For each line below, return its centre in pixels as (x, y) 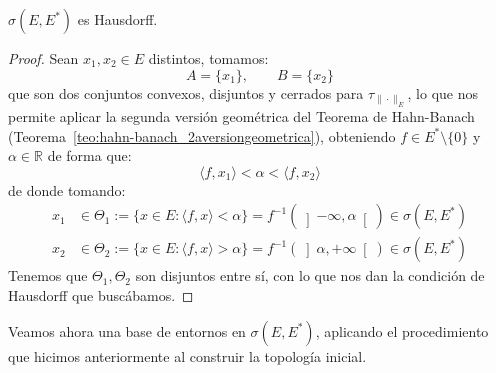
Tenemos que (48, 275)
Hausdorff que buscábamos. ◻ (101, 295)
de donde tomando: (67, 189)
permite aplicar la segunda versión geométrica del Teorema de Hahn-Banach (241, 116)
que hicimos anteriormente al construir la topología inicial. (187, 355)
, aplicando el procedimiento (402, 330)
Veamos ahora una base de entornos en (127, 330)
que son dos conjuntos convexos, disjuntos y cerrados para (186, 92)
